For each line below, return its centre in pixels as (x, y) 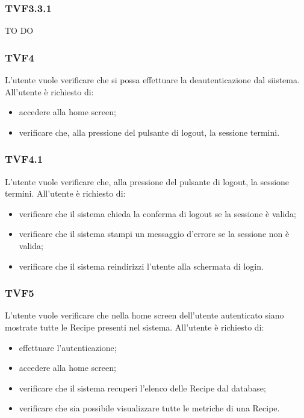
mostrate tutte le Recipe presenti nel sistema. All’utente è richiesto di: (135, 327)
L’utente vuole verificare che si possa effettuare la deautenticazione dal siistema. (152, 80)
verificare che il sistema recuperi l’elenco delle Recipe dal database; (142, 388)
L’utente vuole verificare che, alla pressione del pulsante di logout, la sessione (147, 181)
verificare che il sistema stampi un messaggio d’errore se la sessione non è (154, 234)
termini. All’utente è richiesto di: (65, 193)
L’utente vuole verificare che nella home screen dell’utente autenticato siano (144, 315)
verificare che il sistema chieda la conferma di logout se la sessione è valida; (157, 213)
